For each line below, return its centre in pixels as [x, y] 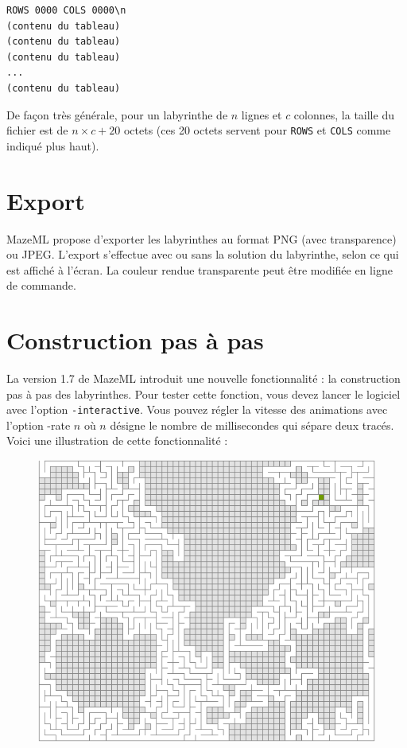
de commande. [41, 285]
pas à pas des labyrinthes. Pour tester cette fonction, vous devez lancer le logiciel [203, 393]
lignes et [262, 114]
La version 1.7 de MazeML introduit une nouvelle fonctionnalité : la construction [203, 378]
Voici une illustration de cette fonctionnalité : [117, 440]
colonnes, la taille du [344, 114]
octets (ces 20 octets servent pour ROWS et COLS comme [257, 130]
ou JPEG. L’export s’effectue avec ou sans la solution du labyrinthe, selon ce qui [203, 254]
